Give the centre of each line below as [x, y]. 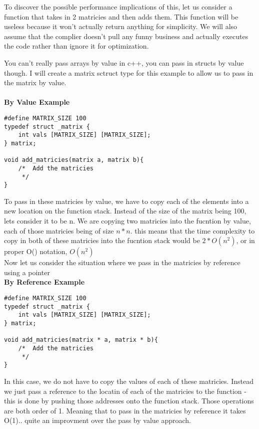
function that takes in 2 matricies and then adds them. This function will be [121, 16]
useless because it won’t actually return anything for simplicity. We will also [121, 26]
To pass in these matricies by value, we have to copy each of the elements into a [126, 201]
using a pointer [27, 272]
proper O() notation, [36, 251]
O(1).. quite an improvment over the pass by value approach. [97, 420]
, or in [245, 240]
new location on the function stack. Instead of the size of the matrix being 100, [125, 211]
